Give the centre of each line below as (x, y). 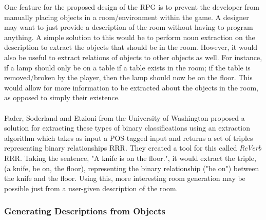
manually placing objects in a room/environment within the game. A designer (127, 17)
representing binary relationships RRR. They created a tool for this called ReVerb (133, 148)
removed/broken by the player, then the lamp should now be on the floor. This (128, 77)
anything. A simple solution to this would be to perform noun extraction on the (130, 37)
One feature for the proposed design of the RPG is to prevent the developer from (132, 7)
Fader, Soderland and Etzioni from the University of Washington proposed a (125, 117)
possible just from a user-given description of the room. (91, 188)
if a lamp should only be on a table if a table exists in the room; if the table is (127, 67)
